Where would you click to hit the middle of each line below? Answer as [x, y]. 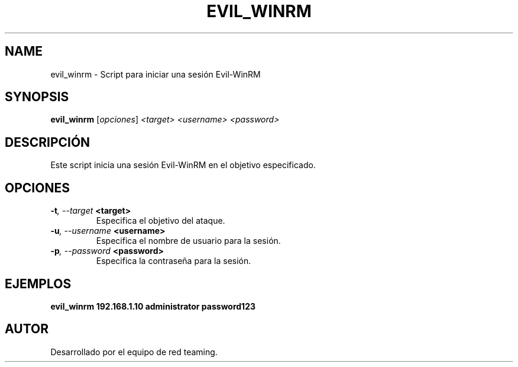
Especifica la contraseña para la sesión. [174, 261]
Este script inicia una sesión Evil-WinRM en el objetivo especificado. [183, 165]
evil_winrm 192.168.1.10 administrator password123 [153, 306]
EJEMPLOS [38, 284]
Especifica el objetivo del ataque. [161, 221]
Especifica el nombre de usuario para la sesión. [188, 241]
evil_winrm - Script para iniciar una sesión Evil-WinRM [156, 74]
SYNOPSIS [37, 97]
